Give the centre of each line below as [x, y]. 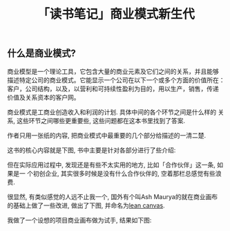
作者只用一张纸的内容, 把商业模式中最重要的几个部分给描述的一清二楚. [107, 135]
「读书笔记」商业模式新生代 [116, 14]
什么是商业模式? [41, 54]
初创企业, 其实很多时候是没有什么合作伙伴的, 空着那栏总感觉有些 [124, 173]
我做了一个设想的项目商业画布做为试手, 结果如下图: [79, 220]
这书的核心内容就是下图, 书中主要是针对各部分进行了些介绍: [92, 150]
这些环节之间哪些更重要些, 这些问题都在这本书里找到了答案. [100, 120]
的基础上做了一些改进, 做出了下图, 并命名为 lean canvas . [86, 205]
